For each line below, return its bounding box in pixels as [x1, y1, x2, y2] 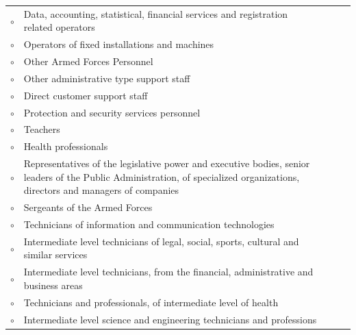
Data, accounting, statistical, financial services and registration [23, 6, 288, 21]
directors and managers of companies [23, 183, 179, 197]
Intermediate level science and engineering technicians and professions [23, 312, 317, 326]
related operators [23, 20, 95, 34]
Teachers [23, 122, 60, 136]
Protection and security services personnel [23, 105, 201, 119]
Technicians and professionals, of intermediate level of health [23, 295, 279, 309]
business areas [23, 277, 83, 292]
